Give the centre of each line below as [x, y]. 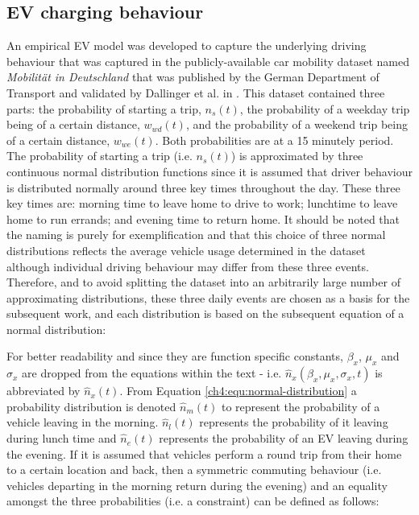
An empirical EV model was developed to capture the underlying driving [187, 45]
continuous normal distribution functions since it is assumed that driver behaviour [210, 171]
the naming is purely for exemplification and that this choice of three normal [196, 235]
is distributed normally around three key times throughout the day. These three [203, 187]
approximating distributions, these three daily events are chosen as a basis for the [208, 297]
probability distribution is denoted [91, 406]
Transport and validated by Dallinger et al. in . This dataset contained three [196, 92]
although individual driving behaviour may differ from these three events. [188, 266]
